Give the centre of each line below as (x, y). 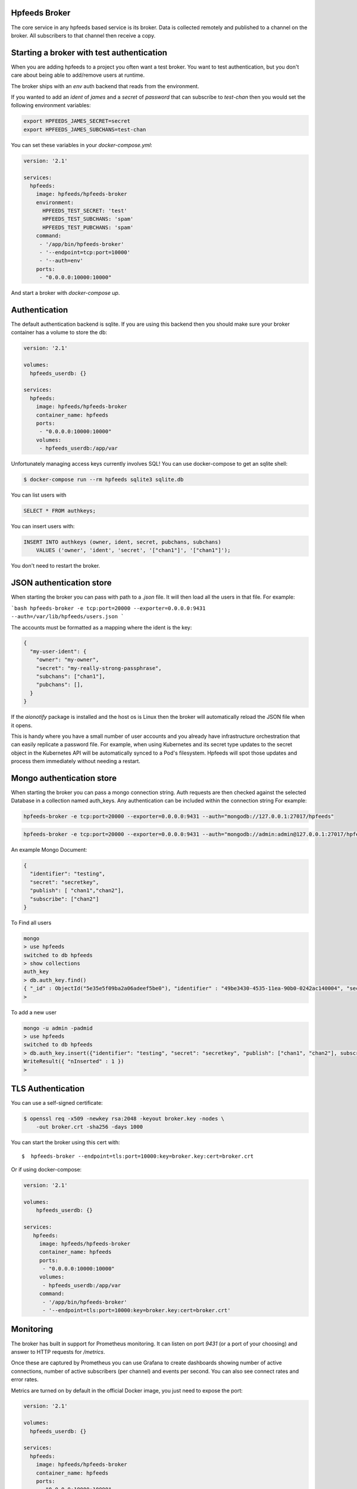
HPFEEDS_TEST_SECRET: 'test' (85, 211)
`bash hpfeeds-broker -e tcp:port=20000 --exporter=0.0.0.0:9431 (108, 608)
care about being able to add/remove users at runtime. (78, 75)
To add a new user (34, 1012)
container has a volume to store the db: (59, 332)
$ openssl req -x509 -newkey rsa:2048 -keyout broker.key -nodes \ (124, 1119)
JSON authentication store (61, 583)
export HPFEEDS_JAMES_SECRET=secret (77, 121)
